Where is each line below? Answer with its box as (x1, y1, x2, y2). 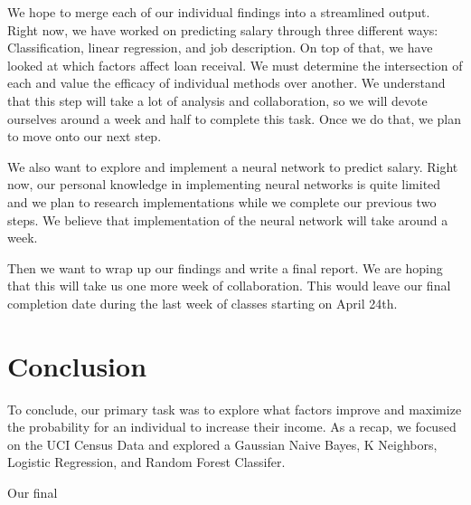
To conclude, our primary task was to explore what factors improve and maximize (7, 399, 462, 418)
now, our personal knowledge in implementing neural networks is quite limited (7, 175, 441, 194)
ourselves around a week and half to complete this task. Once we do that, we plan (7, 109, 462, 128)
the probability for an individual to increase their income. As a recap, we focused (7, 417, 457, 436)
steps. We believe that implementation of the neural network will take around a (7, 210, 448, 229)
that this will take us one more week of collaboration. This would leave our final (7, 276, 451, 295)
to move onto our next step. (7, 127, 162, 146)
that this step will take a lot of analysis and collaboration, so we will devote (7, 91, 428, 110)
